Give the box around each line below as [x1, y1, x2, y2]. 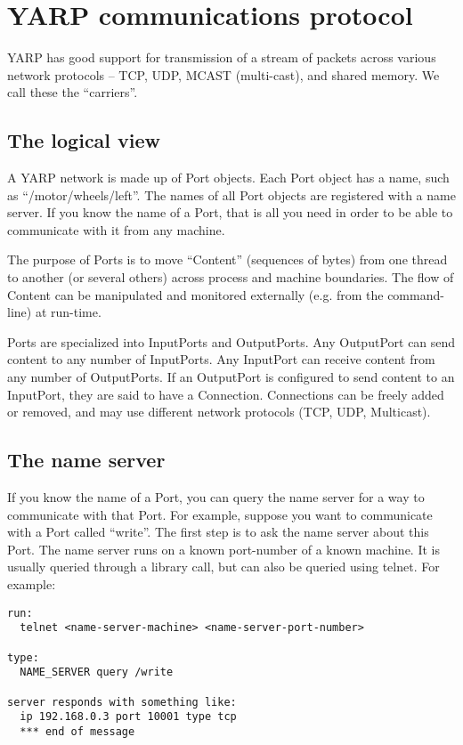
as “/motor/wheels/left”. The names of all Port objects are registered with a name [7, 185, 456, 204]
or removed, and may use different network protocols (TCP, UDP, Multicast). [7, 402, 431, 421]
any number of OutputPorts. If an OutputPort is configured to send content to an [7, 368, 455, 386]
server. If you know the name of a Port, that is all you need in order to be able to [7, 203, 453, 222]
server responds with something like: [7, 695, 237, 709]
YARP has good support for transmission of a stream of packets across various [7, 48, 436, 67]
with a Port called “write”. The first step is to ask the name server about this [7, 522, 429, 541]
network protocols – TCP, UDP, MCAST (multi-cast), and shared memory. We [7, 65, 440, 84]
